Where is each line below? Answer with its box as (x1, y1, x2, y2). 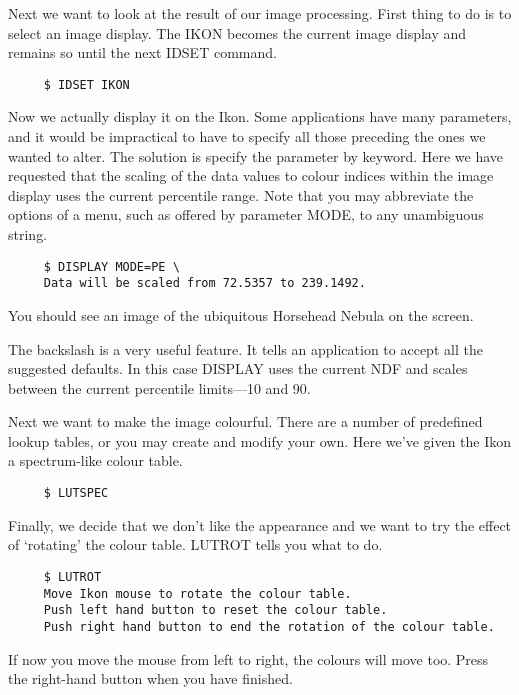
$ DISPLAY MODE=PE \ (43, 259, 180, 274)
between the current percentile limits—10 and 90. (8, 377, 311, 398)
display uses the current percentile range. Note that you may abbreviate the (8, 184, 474, 205)
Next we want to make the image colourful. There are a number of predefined (8, 411, 483, 432)
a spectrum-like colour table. (8, 450, 183, 471)
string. (8, 224, 48, 244)
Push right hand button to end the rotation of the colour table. (43, 619, 495, 634)
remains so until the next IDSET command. (8, 42, 277, 63)
